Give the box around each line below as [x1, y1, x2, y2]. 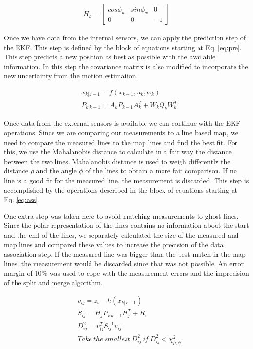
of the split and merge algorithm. [4, 277, 103, 287]
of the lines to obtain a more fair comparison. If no [85, 165, 237, 176]
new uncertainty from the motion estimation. [4, 71, 138, 81]
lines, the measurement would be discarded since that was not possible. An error [4, 258, 244, 268]
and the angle [36, 165, 77, 176]
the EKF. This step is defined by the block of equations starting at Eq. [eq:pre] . [4, 42, 242, 52]
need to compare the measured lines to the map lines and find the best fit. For [4, 137, 238, 147]
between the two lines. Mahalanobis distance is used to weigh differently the [4, 156, 231, 166]
